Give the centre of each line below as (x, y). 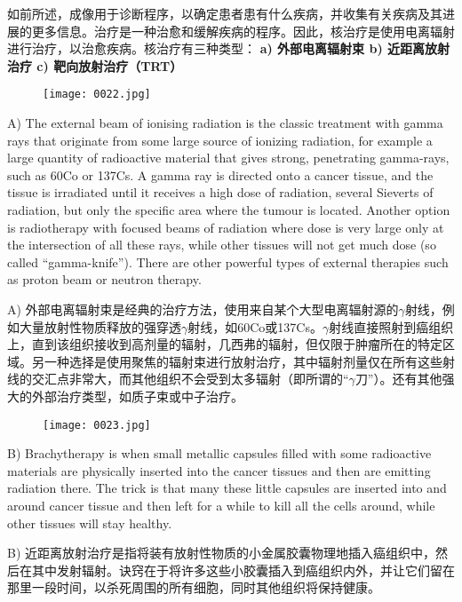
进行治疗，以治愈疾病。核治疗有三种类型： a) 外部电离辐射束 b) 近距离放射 (229, 48)
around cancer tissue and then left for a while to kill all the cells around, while (221, 505)
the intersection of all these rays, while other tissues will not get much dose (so (222, 245)
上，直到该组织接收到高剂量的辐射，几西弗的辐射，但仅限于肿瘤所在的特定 (225, 344)
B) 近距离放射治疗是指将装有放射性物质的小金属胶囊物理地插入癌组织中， (222, 553)
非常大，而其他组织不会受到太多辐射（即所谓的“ (209, 379)
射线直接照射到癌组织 (391, 326)
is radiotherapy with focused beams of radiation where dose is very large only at (226, 227)
